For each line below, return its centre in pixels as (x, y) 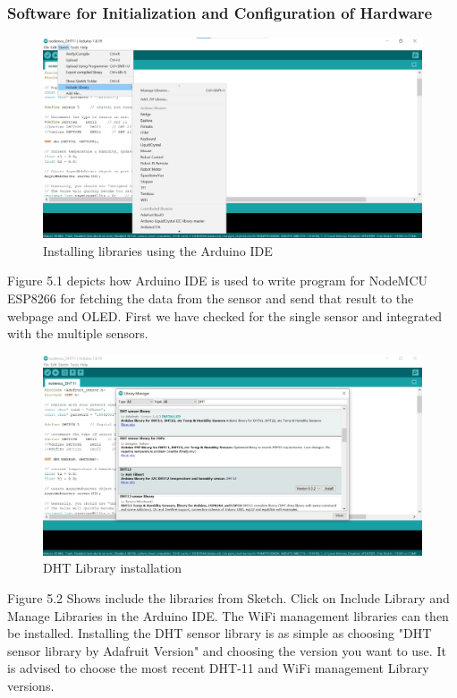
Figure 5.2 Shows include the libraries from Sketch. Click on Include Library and (228, 597)
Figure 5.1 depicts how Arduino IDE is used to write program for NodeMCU (218, 281)
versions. (31, 685)
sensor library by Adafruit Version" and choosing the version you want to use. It (227, 650)
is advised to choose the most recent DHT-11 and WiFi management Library (218, 668)
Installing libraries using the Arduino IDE (158, 250)
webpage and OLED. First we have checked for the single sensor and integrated (225, 315)
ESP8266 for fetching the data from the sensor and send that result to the (211, 298)
